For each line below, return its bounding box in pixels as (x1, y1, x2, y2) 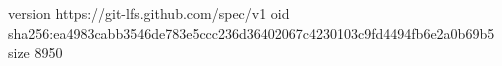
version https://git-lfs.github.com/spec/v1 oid (8, 3, 290, 23)
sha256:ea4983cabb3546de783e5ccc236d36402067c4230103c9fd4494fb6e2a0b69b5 (8, 22, 495, 43)
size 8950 (8, 42, 63, 63)
